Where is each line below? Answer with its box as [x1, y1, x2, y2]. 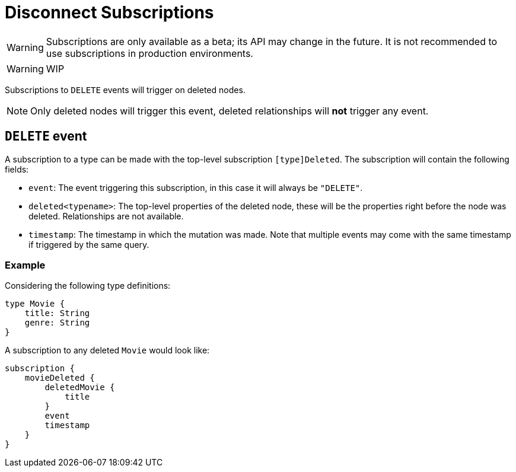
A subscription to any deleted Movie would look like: [5, 345, 210, 356]
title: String [24, 308, 90, 318]
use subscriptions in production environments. [46, 47, 253, 59]
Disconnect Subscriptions [5, 2, 214, 23]
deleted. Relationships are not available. [28, 211, 184, 221]
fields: [5, 164, 29, 174]
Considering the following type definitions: [5, 280, 171, 291]
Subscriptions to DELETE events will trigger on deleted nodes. [5, 84, 246, 95]
